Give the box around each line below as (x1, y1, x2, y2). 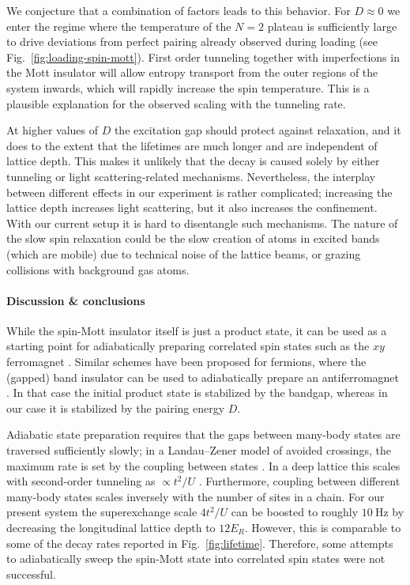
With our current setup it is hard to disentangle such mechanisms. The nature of (6, 214, 398, 231)
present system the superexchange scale (6, 504, 197, 520)
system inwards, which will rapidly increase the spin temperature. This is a (6, 79, 370, 96)
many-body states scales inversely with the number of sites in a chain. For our (6, 488, 385, 504)
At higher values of (6, 122, 99, 138)
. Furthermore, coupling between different (198, 473, 401, 489)
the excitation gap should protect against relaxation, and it (114, 122, 401, 138)
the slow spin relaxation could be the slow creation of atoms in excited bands (6, 230, 380, 247)
